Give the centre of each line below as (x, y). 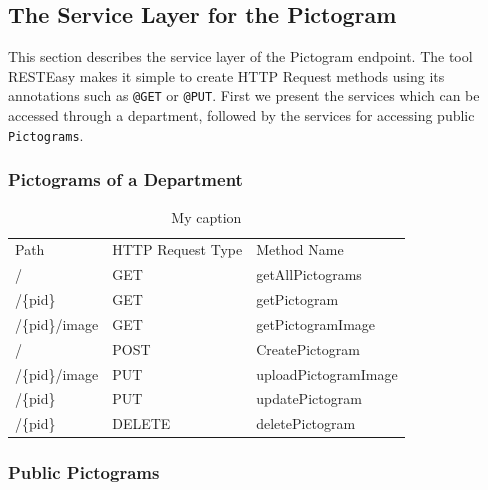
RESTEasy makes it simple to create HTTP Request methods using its (226, 75)
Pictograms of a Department (125, 179)
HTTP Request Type (177, 249)
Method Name (300, 249)
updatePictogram (309, 398)
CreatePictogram (308, 348)
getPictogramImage (316, 323)
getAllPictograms (309, 274)
